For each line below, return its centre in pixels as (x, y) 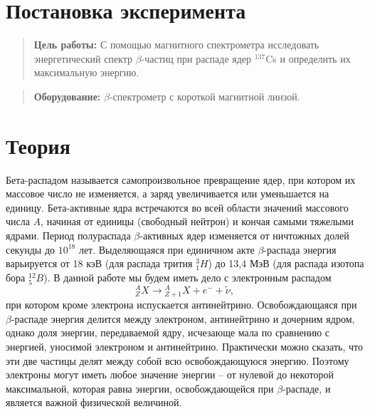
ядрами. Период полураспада (68, 235)
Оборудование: (67, 96)
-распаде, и (307, 388)
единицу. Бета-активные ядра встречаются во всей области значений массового (177, 207)
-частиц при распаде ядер (196, 58)
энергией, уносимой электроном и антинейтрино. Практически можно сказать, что (184, 346)
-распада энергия (300, 249)
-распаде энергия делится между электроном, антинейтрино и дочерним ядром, (183, 318)
